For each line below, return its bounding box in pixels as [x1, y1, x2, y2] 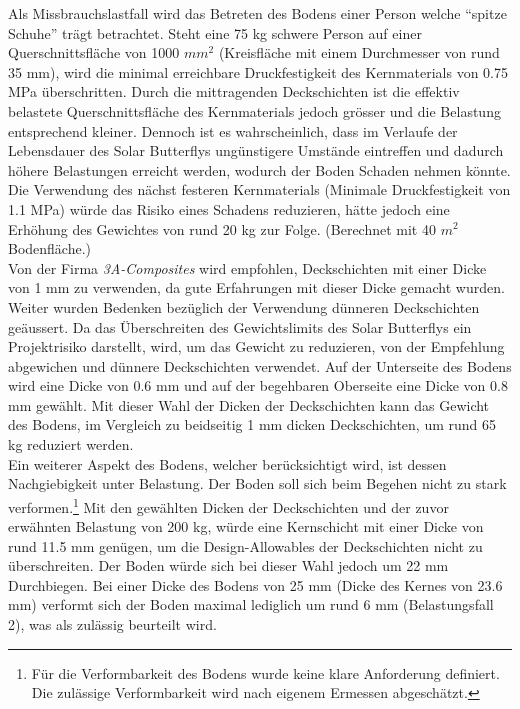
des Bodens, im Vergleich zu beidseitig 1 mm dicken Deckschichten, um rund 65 [8, 414, 496, 435]
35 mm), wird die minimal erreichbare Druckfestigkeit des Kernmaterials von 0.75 [8, 61, 509, 82]
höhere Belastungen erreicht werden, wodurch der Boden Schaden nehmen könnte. [8, 159, 511, 180]
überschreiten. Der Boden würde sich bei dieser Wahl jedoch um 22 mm [8, 555, 449, 576]
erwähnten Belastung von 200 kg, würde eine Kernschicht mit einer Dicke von [8, 516, 484, 537]
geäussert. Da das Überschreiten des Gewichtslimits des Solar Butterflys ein [8, 316, 472, 337]
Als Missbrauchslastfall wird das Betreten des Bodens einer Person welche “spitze [8, 3, 507, 23]
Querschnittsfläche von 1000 [8, 42, 180, 63]
